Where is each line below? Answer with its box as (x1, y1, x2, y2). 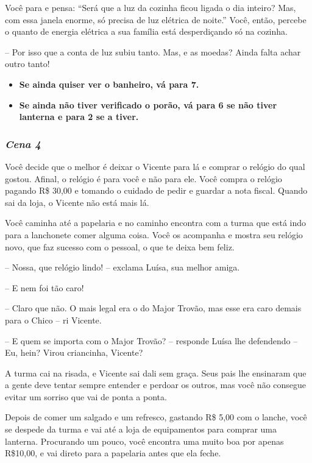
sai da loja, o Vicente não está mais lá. (5, 196, 149, 208)
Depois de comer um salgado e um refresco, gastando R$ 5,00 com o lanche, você (5, 411, 307, 423)
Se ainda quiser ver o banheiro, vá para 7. (19, 77, 199, 90)
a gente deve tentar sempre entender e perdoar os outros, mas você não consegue (5, 378, 307, 391)
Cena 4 (5, 136, 41, 151)
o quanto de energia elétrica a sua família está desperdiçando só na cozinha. (5, 25, 288, 38)
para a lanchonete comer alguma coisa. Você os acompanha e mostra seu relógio (5, 228, 303, 241)
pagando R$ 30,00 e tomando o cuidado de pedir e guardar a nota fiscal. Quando (5, 184, 308, 197)
